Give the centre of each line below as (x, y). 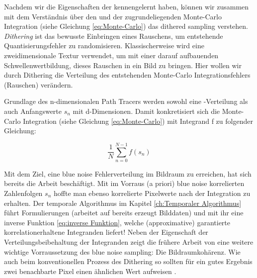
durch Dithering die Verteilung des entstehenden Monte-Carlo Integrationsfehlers (127, 75)
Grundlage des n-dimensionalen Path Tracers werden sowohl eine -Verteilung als (126, 101)
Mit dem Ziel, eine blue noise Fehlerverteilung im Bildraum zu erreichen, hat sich (128, 173)
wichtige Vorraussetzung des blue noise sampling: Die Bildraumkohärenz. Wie (122, 251)
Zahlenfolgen (23, 193)
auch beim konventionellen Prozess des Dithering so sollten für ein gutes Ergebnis (128, 261)
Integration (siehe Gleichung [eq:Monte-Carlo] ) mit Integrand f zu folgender (138, 121)
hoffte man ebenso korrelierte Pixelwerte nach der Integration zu (152, 193)
